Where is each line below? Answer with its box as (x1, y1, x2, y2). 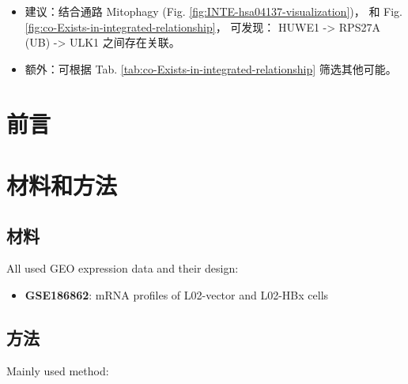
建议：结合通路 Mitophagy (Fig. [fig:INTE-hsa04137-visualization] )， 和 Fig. (25, 3, 402, 19)
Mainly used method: (6, 362, 109, 378)
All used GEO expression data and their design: (6, 260, 239, 277)
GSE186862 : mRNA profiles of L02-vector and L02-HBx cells (25, 286, 329, 303)
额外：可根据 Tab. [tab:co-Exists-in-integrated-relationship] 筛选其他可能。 (25, 60, 397, 77)
